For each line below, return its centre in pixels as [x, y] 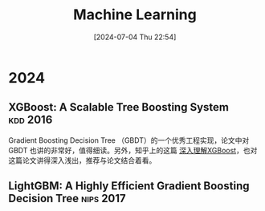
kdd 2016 [31, 120]
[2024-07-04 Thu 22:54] [135, 37]
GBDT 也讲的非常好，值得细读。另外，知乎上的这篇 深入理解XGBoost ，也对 [133, 150]
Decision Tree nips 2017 [67, 199]
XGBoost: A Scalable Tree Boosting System [118, 107]
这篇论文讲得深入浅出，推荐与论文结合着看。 [82, 160]
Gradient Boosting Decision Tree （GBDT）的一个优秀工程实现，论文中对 [129, 140]
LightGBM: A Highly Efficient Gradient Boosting [129, 186]
